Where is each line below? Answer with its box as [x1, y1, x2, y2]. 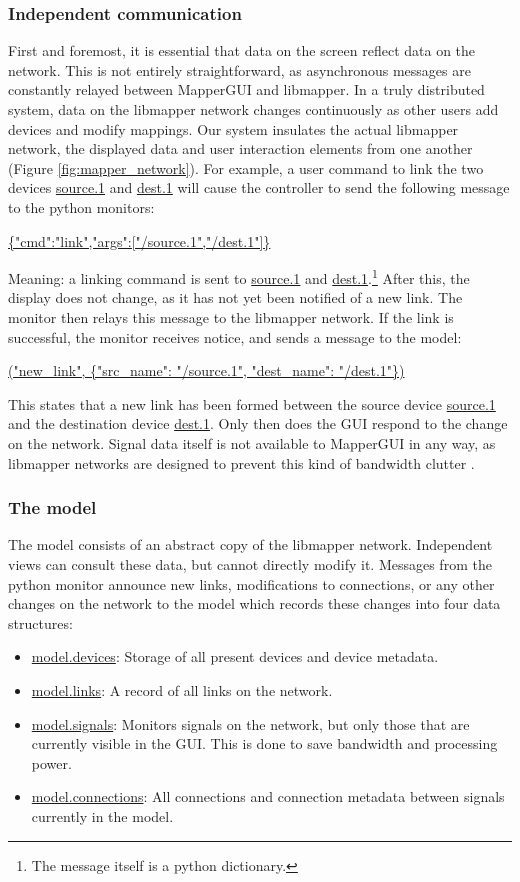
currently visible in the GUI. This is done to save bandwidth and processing [31, 733, 498, 754]
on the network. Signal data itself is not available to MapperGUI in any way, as [8, 432, 496, 453]
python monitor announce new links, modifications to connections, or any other [8, 573, 495, 594]
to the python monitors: [8, 196, 155, 217]
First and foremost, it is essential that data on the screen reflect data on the [8, 40, 476, 61]
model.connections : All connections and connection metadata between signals [31, 786, 505, 807]
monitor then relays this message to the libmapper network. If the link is [8, 307, 454, 327]
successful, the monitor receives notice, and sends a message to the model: [8, 326, 462, 347]
